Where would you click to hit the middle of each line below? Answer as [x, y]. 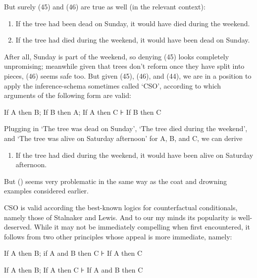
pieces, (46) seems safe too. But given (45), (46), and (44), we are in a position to [128, 75]
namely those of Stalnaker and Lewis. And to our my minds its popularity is [120, 217]
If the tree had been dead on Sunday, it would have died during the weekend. [133, 23]
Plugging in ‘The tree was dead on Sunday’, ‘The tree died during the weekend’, [126, 128]
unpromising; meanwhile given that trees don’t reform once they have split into [124, 66]
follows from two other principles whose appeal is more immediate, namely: [118, 236]
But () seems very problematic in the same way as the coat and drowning [116, 181]
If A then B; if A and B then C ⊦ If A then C [73, 253]
